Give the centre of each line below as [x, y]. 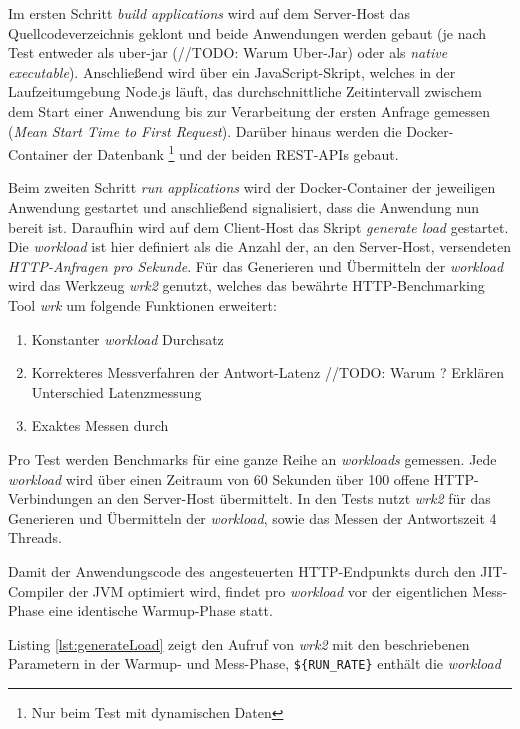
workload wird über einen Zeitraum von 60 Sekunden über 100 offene [219, 478]
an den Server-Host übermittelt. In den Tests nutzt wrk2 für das [294, 498]
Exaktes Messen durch [100, 425]
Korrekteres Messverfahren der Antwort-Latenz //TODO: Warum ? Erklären [267, 372]
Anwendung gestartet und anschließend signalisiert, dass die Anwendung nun [244, 207]
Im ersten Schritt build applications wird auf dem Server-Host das [209, 13]
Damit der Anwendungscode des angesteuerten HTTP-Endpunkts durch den [242, 570]
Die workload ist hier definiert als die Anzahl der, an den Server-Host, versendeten [260, 246]
